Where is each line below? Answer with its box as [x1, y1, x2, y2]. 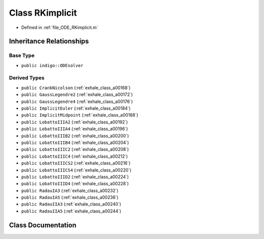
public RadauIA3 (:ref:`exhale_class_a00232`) [21, 188, 119, 193]
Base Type [9, 52, 35, 59]
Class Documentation [9, 221, 77, 229]
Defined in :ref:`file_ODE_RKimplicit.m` [21, 24, 98, 30]
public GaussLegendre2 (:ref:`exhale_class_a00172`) [21, 92, 133, 97]
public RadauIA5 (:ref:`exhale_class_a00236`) [21, 194, 119, 200]
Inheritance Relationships [9, 37, 89, 46]
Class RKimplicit [9, 7, 77, 18]
